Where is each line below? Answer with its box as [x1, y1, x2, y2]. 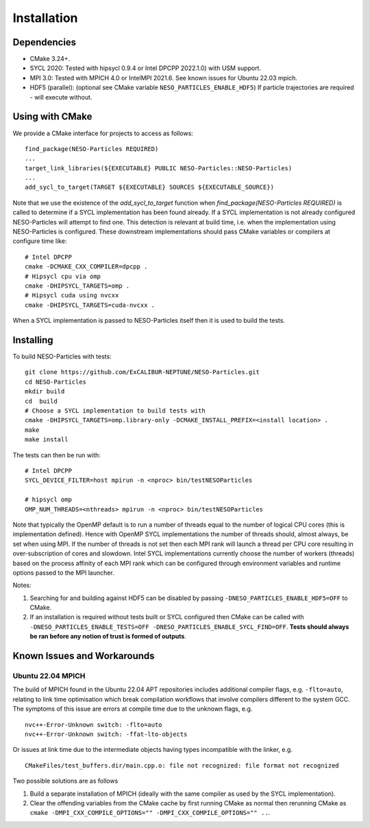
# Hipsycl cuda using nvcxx [25, 292, 119, 299]
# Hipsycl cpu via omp [25, 272, 101, 280]
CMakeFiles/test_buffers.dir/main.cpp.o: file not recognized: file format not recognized [25, 761, 339, 769]
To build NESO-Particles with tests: [12, 352, 112, 360]
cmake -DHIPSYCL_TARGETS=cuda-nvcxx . [25, 301, 156, 309]
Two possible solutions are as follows [12, 777, 119, 785]
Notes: [12, 581, 32, 590]
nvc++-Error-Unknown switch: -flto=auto [25, 721, 162, 728]
